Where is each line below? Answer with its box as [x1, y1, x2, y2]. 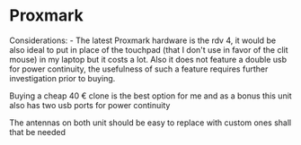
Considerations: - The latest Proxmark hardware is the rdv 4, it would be [9, 35, 277, 46]
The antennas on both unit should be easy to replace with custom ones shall [9, 117, 292, 128]
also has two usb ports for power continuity [9, 99, 171, 110]
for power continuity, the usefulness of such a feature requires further [9, 64, 269, 74]
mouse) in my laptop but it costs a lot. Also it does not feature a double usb [9, 54, 288, 64]
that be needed [9, 126, 66, 137]
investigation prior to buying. [9, 72, 116, 83]
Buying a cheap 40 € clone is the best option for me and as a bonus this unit [9, 90, 292, 101]
